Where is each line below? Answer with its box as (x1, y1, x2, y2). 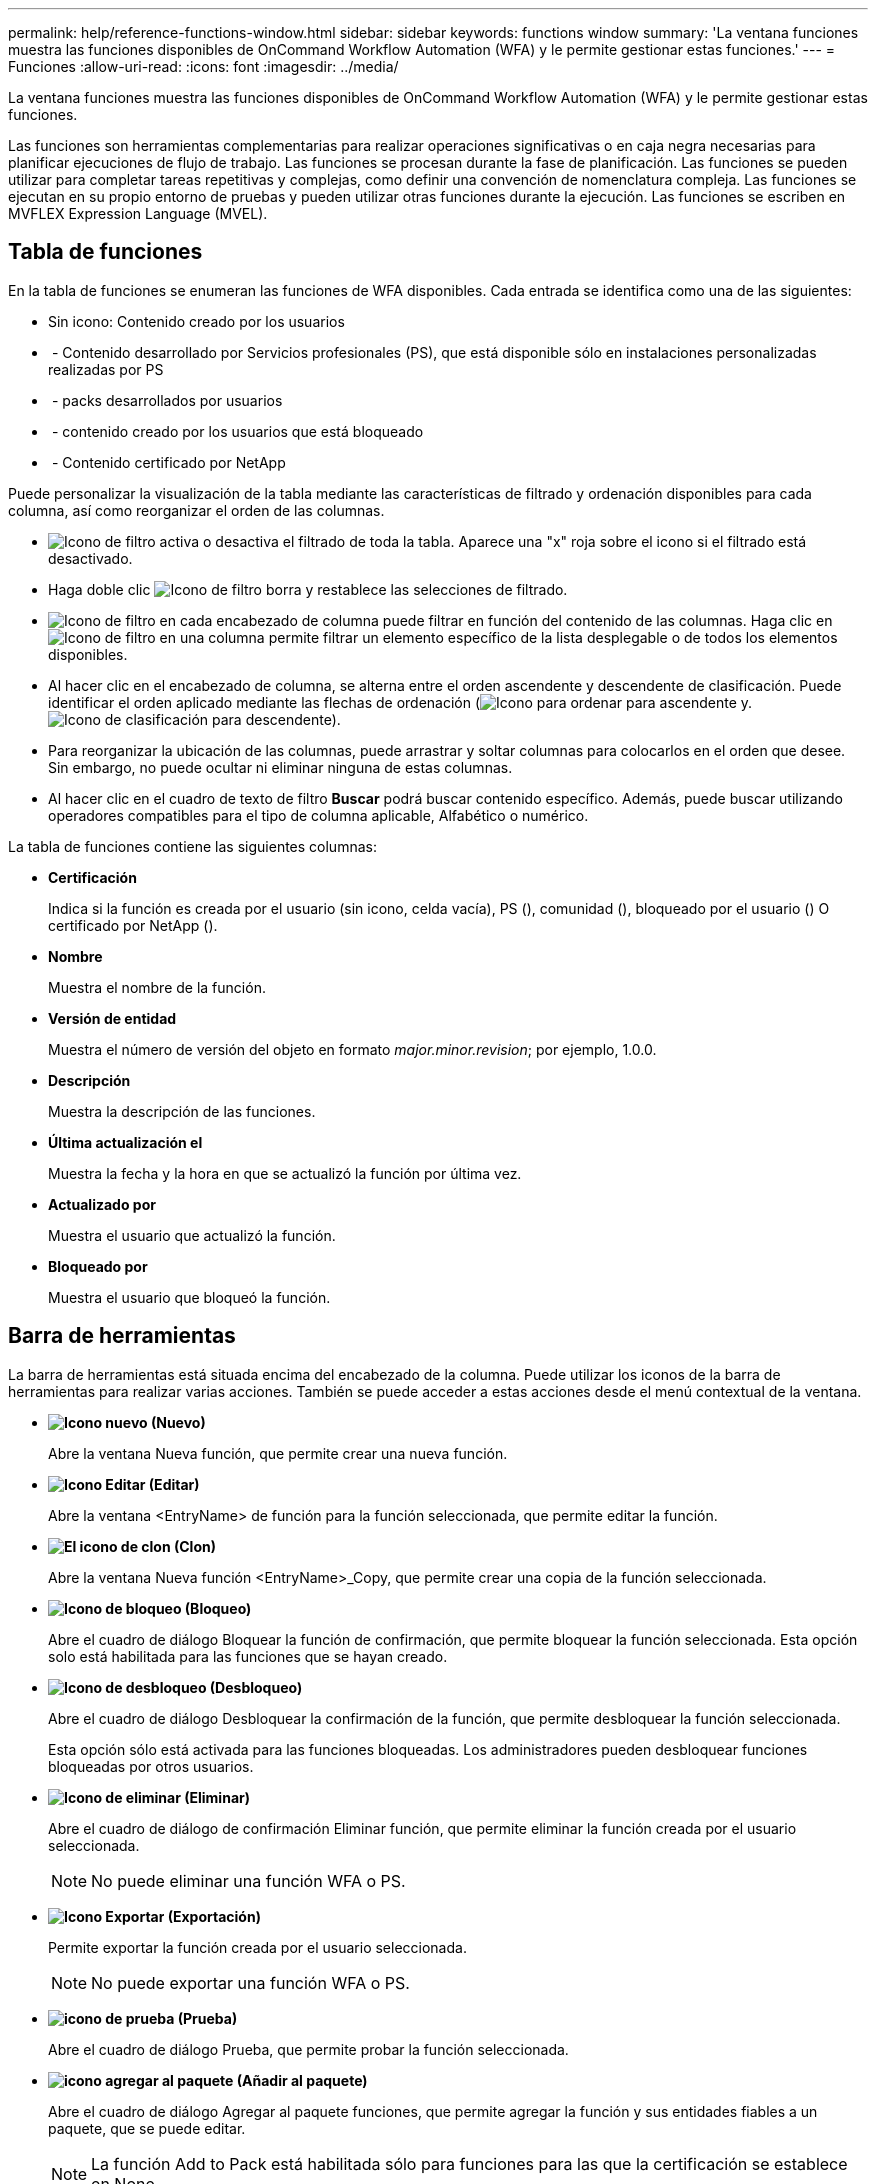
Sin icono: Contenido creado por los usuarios (48, 312, 345, 330)
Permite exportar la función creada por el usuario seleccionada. (48, 1938, 467, 1956)
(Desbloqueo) (209, 1678, 303, 1696)
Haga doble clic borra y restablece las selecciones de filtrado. (48, 580, 568, 598)
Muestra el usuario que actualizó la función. (48, 1226, 336, 1244)
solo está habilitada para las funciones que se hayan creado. (48, 1647, 448, 1665)
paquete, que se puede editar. (48, 2119, 246, 2137)
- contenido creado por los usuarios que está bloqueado (51, 422, 424, 440)
